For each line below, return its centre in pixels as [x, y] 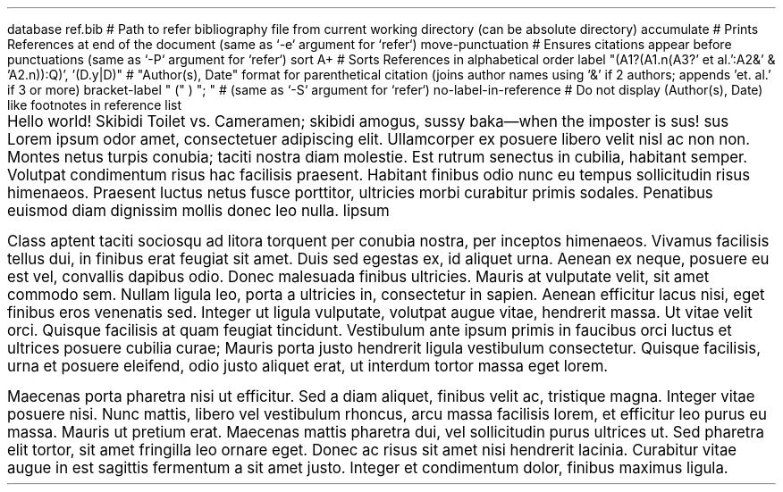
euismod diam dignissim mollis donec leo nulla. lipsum [198, 211]
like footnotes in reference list [95, 105]
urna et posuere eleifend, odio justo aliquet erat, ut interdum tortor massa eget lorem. [308, 366]
